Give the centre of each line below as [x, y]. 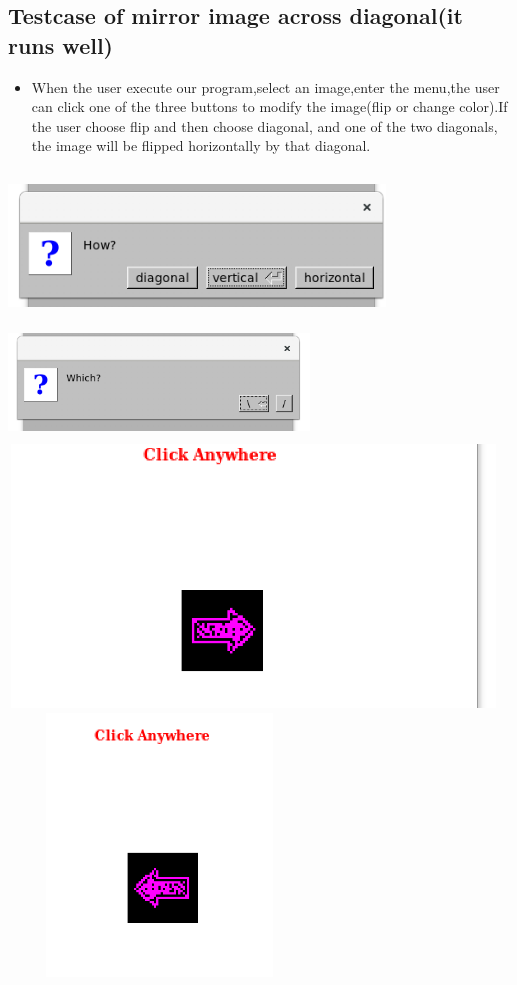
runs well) [60, 44]
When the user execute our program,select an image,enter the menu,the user [265, 86]
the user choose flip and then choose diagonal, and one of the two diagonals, [264, 125]
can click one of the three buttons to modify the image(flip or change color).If [269, 106]
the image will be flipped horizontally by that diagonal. [201, 145]
